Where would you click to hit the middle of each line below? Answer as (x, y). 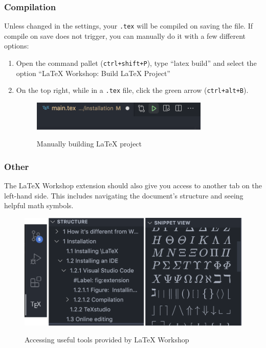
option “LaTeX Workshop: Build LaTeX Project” (93, 73)
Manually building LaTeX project (89, 144)
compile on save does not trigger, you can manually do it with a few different (125, 35)
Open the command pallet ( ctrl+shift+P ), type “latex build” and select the (136, 63)
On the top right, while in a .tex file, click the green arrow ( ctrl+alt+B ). (132, 90)
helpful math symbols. (39, 205)
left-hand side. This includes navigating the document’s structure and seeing (124, 195)
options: (17, 46)
